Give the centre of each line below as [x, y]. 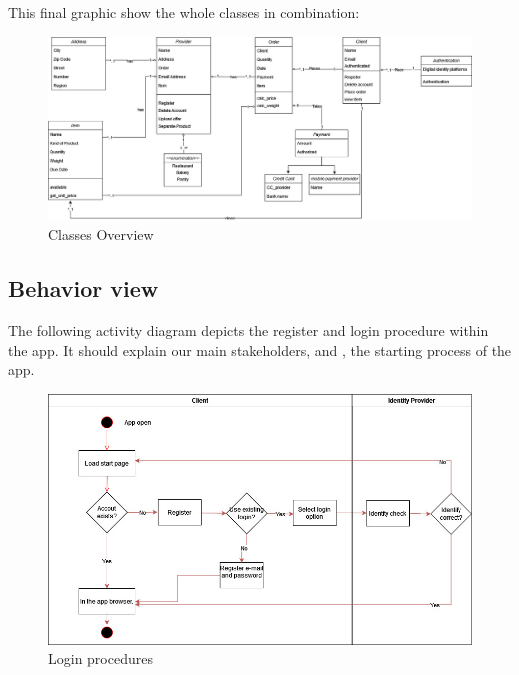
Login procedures [100, 658]
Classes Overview [101, 234]
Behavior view [83, 288]
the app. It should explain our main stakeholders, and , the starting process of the [260, 349]
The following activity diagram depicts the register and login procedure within [248, 330]
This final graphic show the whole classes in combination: [184, 12]
